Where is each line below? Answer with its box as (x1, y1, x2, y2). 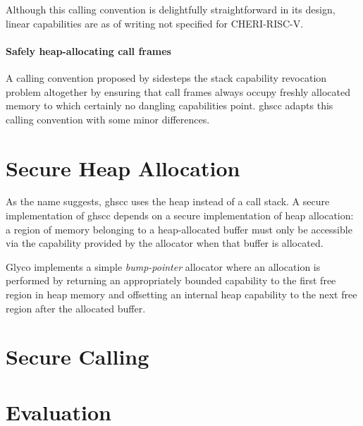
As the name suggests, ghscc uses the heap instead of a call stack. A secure (6, 194, 330, 209)
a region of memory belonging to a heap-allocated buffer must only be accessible (6, 221, 352, 236)
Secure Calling (6, 342, 149, 371)
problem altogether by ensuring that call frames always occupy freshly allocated (6, 84, 350, 99)
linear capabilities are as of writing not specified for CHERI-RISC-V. (6, 16, 304, 30)
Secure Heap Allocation (6, 153, 240, 182)
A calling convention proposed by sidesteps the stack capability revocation (6, 70, 327, 85)
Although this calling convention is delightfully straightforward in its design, (6, 2, 336, 16)
